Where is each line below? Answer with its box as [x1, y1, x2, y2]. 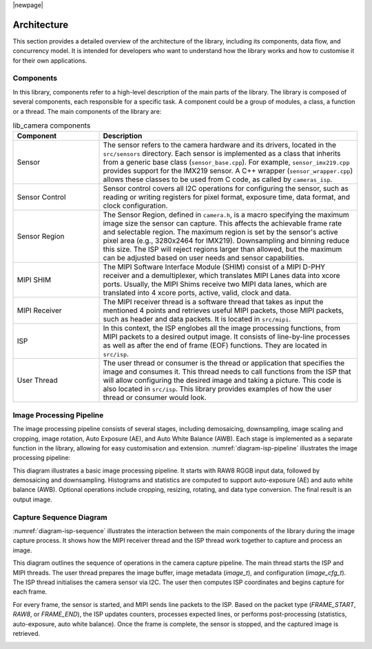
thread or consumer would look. [103, 393, 207, 403]
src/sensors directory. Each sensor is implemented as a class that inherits [103, 149, 341, 159]
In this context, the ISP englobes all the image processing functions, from [103, 323, 341, 333]
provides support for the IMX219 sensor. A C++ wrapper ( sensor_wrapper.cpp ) [103, 166, 353, 176]
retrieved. [12, 629, 41, 637]
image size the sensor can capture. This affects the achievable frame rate [103, 219, 342, 228]
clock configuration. [103, 201, 168, 210]
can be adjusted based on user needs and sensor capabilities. [103, 253, 304, 263]
